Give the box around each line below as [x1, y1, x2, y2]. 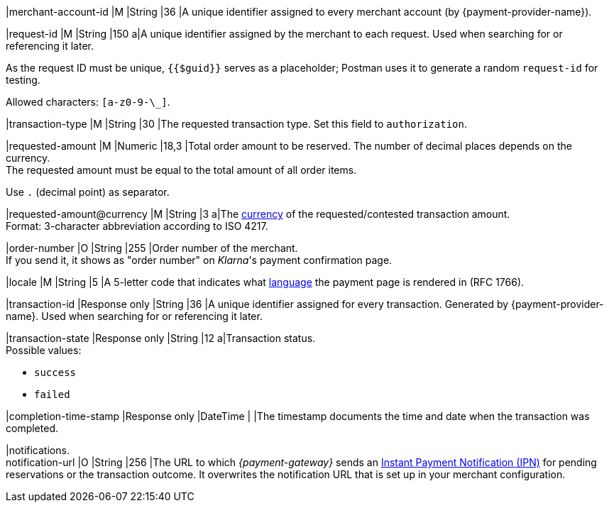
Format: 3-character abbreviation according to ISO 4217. [6, 220, 268, 232]
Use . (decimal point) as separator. [6, 186, 170, 198]
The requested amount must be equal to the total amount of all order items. [6, 164, 357, 176]
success [34, 367, 77, 378]
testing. [6, 74, 40, 86]
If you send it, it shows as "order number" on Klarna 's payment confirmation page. [6, 254, 393, 266]
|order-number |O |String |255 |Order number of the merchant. [6, 242, 298, 254]
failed [34, 389, 70, 400]
